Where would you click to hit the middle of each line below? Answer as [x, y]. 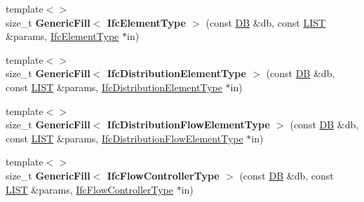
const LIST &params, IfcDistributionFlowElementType [124, 138]
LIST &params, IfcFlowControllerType [89, 189]
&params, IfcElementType [62, 36]
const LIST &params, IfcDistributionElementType [114, 87]
